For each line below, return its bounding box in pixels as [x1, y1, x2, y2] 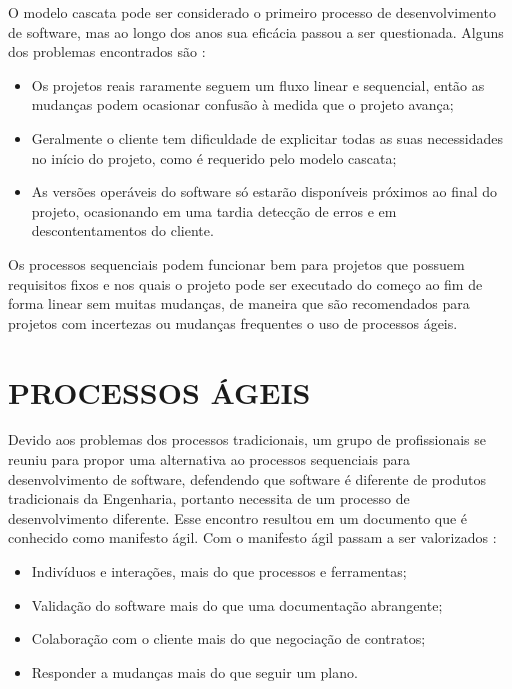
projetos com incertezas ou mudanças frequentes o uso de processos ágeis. [8, 312, 458, 333]
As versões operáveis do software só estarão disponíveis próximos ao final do [31, 181, 498, 202]
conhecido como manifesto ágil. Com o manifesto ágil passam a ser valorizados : [8, 527, 497, 548]
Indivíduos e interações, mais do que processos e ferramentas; [31, 561, 407, 581]
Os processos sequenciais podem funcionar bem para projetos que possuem [8, 253, 465, 274]
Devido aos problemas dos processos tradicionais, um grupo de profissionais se [8, 429, 486, 450]
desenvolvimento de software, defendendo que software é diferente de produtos [8, 468, 487, 489]
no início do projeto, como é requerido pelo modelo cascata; [31, 147, 397, 168]
